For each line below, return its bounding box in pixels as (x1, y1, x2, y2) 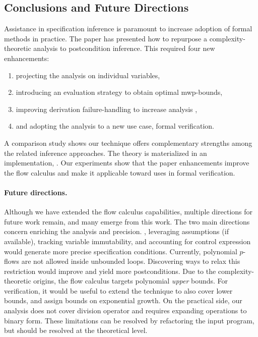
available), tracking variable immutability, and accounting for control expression (4, 236, 251, 246)
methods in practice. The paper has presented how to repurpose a (4, 33, 207, 43)
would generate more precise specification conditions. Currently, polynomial (4, 246, 237, 256)
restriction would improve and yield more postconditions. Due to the (4, 265, 216, 276)
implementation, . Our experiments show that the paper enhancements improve (4, 157, 249, 168)
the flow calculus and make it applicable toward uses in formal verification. (4, 167, 235, 178)
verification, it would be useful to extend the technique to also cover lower (4, 285, 233, 296)
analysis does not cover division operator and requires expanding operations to (4, 305, 247, 316)
